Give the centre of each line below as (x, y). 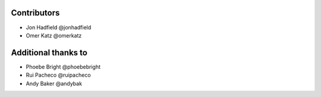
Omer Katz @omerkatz (54, 35)
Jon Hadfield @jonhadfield (59, 27)
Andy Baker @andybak (54, 83)
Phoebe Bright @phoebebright (63, 67)
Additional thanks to (49, 53)
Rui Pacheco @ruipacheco (59, 75)
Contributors (35, 13)
